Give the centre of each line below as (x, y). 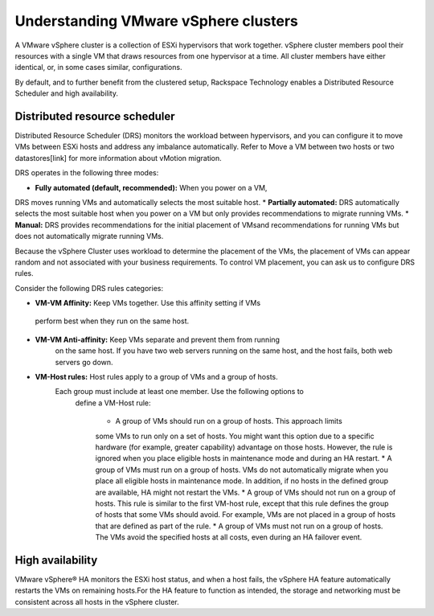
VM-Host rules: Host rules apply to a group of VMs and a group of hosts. (157, 377)
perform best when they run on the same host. (112, 321)
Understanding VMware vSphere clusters (157, 21)
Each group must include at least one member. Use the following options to (180, 392)
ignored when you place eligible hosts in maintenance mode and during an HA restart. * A (244, 458)
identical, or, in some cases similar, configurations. (98, 68)
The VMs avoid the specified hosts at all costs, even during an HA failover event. (229, 537)
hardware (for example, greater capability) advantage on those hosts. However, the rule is (244, 447)
